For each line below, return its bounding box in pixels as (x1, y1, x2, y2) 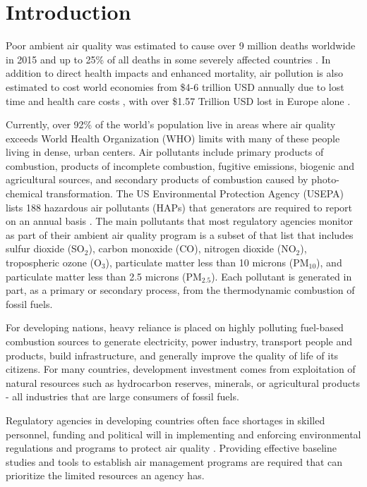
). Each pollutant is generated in (211, 269, 352, 283)
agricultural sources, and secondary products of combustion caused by (6, 172, 308, 187)
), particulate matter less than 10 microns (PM (105, 255, 309, 270)
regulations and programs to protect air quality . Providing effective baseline (6, 440, 337, 455)
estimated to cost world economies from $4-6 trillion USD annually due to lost (6, 79, 344, 94)
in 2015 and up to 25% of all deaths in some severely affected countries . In (6, 51, 331, 66)
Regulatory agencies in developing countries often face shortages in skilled (6, 412, 325, 427)
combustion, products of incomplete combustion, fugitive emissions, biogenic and (6, 158, 355, 173)
